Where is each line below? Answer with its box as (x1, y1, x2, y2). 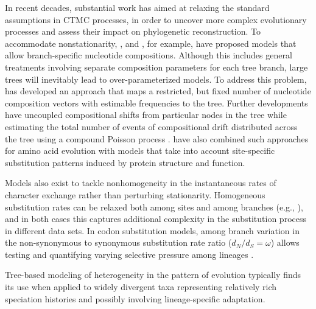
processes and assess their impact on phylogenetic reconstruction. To (5, 25, 261, 38)
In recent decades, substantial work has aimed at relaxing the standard (5, 1, 270, 13)
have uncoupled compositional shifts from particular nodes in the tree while (5, 108, 287, 121)
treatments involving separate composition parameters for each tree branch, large (5, 60, 308, 73)
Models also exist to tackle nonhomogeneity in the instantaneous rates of (5, 176, 276, 189)
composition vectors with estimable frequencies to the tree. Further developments (5, 96, 308, 109)
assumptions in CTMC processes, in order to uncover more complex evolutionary (5, 13, 307, 26)
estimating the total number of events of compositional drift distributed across (5, 120, 298, 133)
